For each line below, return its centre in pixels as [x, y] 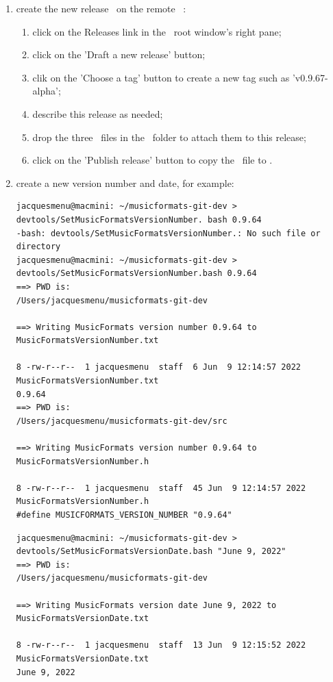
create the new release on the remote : [101, 8]
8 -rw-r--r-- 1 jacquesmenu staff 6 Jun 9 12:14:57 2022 [159, 367]
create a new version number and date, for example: [125, 182]
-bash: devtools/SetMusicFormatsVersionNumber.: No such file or [168, 233]
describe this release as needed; [98, 113]
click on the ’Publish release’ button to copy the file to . [152, 160]
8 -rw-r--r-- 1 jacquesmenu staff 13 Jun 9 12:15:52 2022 [161, 645]
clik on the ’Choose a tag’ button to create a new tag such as [161, 77]
